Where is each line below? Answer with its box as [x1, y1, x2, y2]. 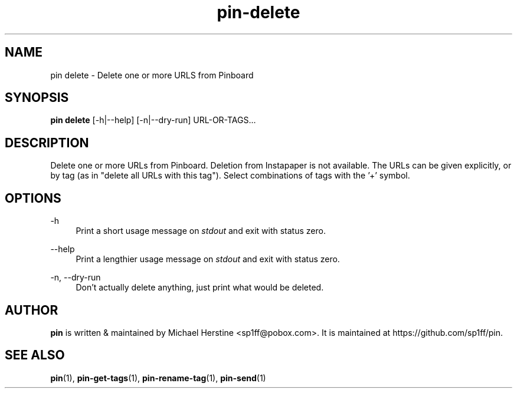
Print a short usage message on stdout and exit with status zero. [76, 226, 326, 236]
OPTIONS [5, 190, 61, 206]
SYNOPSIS [5, 90, 69, 105]
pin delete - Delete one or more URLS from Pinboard [50, 70, 254, 80]
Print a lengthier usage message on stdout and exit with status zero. [76, 254, 340, 265]
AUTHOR [5, 302, 58, 318]
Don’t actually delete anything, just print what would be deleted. [76, 282, 324, 293]
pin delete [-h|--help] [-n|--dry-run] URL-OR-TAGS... [50, 115, 256, 126]
